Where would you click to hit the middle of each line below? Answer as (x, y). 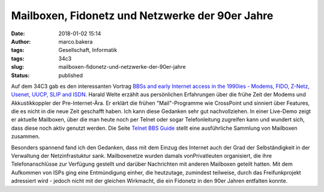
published (71, 75)
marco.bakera (76, 41)
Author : (21, 41)
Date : (18, 33)
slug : (17, 67)
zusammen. (25, 136)
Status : (20, 75)
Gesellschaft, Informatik (88, 50)
